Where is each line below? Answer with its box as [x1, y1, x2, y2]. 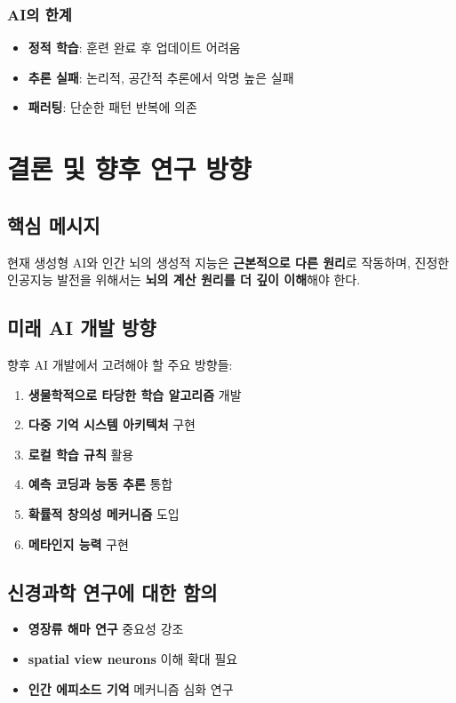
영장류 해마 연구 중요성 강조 [28, 619, 184, 638]
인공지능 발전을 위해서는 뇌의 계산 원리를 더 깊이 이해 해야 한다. [7, 270, 361, 289]
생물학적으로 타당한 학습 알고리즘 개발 [28, 385, 242, 403]
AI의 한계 [7, 3, 72, 25]
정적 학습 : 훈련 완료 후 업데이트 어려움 [28, 38, 241, 57]
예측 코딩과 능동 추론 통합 [28, 475, 173, 493]
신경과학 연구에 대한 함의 [7, 578, 218, 605]
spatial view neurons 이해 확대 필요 [28, 649, 238, 667]
